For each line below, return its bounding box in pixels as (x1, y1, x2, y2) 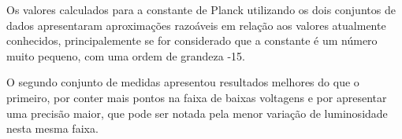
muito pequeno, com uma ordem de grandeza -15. (6, 47, 246, 64)
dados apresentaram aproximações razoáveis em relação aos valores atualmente (6, 16, 386, 33)
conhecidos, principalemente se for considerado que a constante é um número (6, 32, 378, 49)
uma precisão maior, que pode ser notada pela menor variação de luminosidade (6, 104, 388, 121)
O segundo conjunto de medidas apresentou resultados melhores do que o (6, 74, 359, 90)
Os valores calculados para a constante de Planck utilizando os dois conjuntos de (6, 2, 396, 17)
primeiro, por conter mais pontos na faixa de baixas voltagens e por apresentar (6, 89, 387, 105)
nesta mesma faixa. (6, 120, 99, 137)
